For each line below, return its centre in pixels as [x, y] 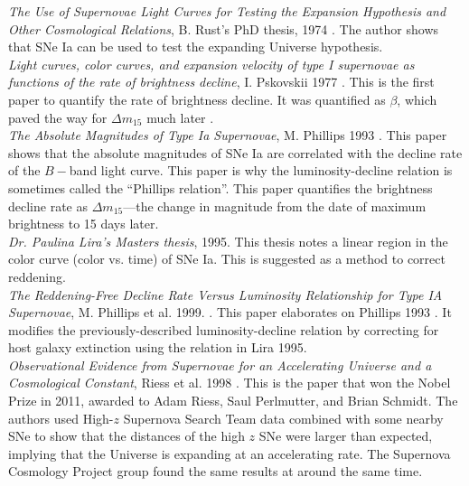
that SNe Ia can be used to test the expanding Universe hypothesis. [196, 47]
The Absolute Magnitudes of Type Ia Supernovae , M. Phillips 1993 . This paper [228, 135]
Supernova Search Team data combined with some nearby [283, 418]
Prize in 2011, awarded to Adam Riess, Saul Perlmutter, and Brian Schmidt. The [233, 401]
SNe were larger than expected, [346, 436]
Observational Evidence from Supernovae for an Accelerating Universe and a [220, 364]
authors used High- [61, 418]
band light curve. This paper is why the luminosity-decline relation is [261, 170]
